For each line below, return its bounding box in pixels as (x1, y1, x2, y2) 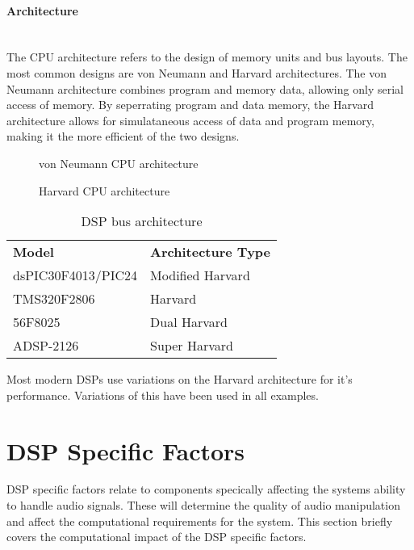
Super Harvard (150, 336, 233, 355)
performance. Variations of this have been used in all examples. (6, 386, 319, 403)
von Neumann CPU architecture (39, 154, 199, 171)
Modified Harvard (150, 266, 250, 285)
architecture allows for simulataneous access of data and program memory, (6, 111, 374, 128)
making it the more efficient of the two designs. (6, 128, 240, 145)
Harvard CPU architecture (39, 182, 170, 199)
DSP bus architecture (81, 212, 203, 231)
